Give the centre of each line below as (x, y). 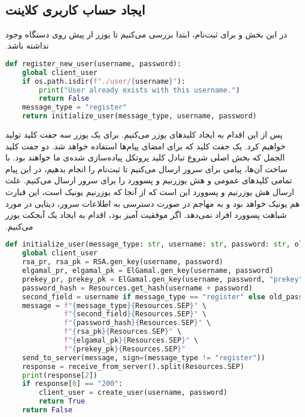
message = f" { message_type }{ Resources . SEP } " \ (114, 305)
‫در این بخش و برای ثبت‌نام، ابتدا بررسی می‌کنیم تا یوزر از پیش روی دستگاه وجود (146, 34)
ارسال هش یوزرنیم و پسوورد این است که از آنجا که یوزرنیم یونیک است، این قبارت (150, 192)
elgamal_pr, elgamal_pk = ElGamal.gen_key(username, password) (148, 271)
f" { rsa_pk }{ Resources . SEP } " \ (123, 332)
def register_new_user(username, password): (93, 64)
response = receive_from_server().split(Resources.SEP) (133, 366)
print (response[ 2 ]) (60, 375)
